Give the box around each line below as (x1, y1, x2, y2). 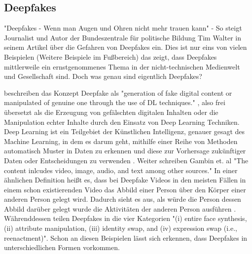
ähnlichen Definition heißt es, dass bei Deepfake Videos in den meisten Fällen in (4, 175, 246, 185)
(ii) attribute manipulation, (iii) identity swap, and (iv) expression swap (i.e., (4, 223, 237, 233)
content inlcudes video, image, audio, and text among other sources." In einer (4, 165, 238, 175)
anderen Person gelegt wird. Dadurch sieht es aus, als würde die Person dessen (4, 194, 241, 204)
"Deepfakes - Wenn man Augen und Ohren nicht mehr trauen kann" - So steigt (4, 23, 242, 33)
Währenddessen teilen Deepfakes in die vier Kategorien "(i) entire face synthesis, (4, 213, 247, 223)
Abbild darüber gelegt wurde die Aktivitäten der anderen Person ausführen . (4, 203, 236, 214)
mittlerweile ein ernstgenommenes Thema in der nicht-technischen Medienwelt (4, 61, 240, 72)
